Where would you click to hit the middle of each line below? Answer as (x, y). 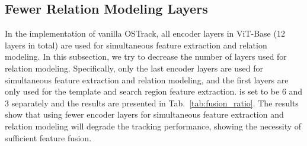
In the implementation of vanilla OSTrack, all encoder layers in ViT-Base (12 (145, 33)
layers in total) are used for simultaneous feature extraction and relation (136, 45)
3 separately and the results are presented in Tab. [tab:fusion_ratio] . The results (152, 103)
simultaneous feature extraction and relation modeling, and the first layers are (147, 80)
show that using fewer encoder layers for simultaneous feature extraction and (144, 114)
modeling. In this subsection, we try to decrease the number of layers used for (146, 56)
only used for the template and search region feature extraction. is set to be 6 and (154, 91)
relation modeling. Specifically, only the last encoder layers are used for (134, 68)
